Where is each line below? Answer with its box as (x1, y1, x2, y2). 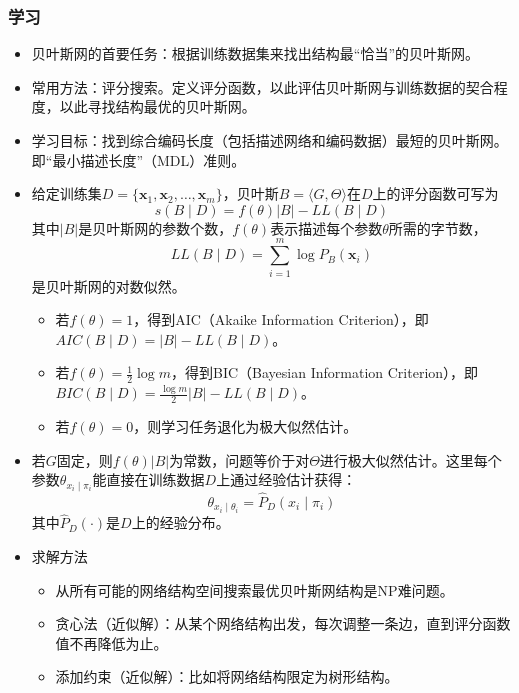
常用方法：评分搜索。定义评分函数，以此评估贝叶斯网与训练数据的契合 (31, 76, 494, 97)
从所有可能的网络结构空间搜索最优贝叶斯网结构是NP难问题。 (55, 579, 454, 600)
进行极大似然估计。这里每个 (319, 449, 502, 470)
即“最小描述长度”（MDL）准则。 (31, 149, 246, 170)
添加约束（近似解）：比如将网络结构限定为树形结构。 (55, 666, 399, 687)
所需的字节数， (388, 217, 487, 238)
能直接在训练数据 (92, 469, 205, 490)
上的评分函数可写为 (372, 183, 499, 204)
